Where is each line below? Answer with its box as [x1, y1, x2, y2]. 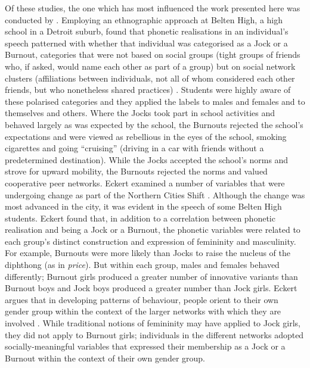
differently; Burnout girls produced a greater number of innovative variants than [5, 270, 298, 282]
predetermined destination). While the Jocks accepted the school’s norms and [5, 153, 289, 166]
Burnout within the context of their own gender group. [5, 351, 205, 364]
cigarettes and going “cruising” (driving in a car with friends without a [5, 142, 264, 154]
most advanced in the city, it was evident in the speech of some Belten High [5, 200, 282, 213]
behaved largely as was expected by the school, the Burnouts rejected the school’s [5, 118, 303, 130]
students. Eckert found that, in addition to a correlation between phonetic [5, 211, 275, 224]
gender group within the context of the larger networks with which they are [5, 305, 281, 317]
